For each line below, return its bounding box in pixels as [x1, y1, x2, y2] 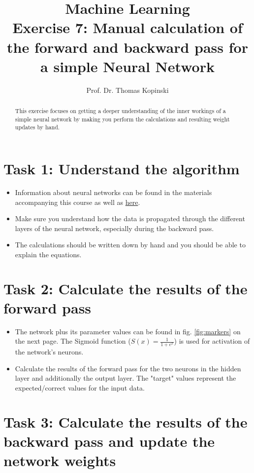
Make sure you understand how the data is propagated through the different [15, 213, 245, 224]
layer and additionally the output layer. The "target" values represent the [15, 373, 236, 383]
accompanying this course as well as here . [15, 197, 140, 207]
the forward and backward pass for [7, 37, 248, 57]
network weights [3, 450, 116, 471]
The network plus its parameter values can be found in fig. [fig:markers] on [15, 326, 241, 336]
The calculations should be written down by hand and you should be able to [15, 239, 246, 250]
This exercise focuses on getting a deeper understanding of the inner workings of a [15, 107, 226, 115]
